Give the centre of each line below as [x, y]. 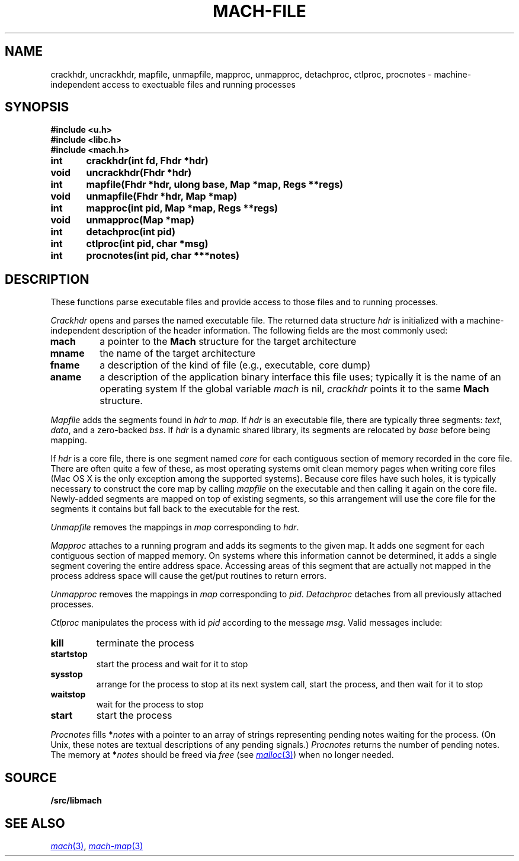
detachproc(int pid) [131, 232]
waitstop [68, 694]
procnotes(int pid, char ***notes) [163, 256]
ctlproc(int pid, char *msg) [147, 244]
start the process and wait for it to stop [172, 664]
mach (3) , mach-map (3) [97, 846]
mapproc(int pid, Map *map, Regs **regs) [182, 208]
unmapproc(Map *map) [140, 220]
